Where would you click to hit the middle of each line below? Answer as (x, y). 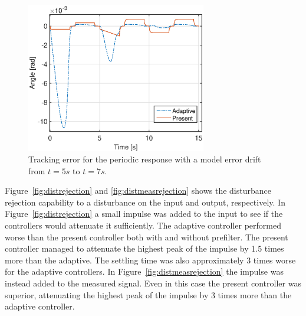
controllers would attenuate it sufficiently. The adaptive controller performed (143, 225)
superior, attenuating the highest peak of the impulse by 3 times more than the (148, 294)
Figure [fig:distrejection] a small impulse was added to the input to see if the (144, 214)
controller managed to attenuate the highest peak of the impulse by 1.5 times (144, 248)
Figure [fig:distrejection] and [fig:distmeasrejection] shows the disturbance (138, 190)
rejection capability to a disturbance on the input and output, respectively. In (145, 202)
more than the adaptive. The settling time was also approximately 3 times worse (150, 260)
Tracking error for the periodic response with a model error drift (145, 159)
